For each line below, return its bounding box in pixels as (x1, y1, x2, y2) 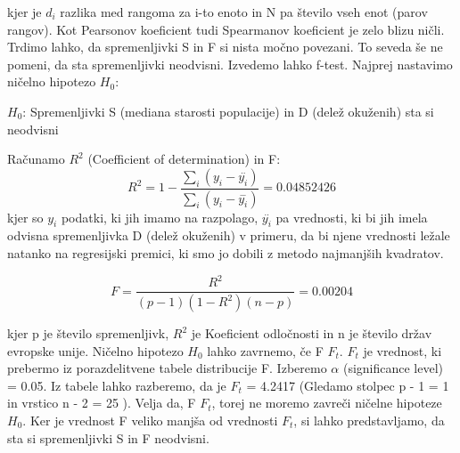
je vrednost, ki (363, 341, 442, 360)
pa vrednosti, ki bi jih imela (275, 207, 428, 226)
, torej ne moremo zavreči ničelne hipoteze (211, 393, 442, 412)
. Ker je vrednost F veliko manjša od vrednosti (22, 410, 278, 429)
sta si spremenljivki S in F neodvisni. (7, 428, 209, 447)
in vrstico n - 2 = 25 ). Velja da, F (7, 393, 196, 412)
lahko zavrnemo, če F (207, 341, 324, 360)
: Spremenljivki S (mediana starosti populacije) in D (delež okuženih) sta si (22, 101, 434, 120)
